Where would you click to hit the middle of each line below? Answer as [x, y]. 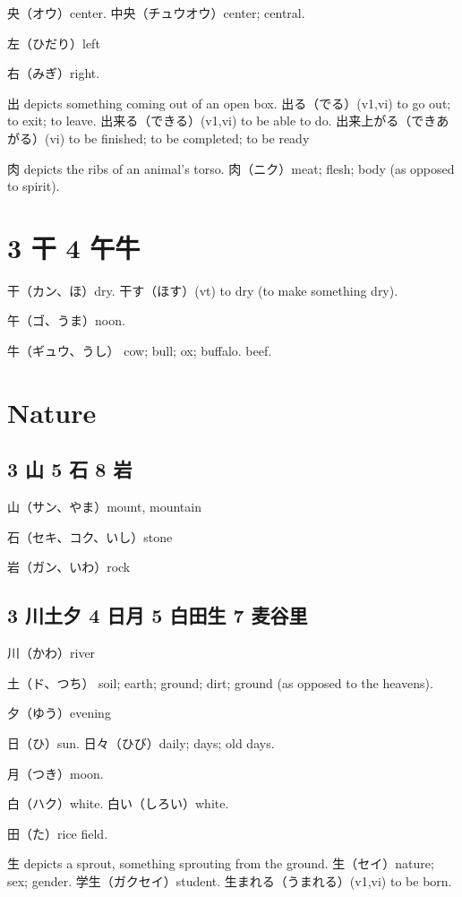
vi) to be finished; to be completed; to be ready [180, 138]
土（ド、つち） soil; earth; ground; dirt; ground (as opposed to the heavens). [220, 682]
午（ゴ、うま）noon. [66, 320]
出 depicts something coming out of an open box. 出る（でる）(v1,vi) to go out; [229, 103]
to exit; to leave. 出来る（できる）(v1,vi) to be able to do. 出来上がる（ [210, 121]
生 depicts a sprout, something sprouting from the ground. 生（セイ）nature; [221, 863]
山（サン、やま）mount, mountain [104, 507]
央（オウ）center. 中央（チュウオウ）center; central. [156, 13]
